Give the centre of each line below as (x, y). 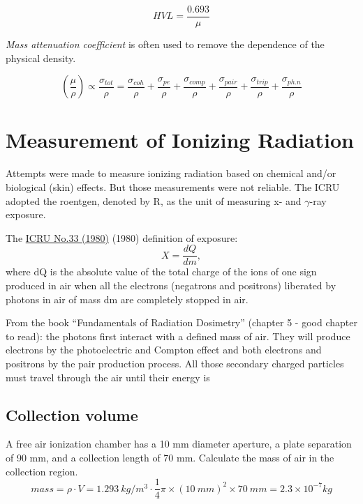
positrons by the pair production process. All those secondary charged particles (175, 363)
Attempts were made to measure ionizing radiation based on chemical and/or (171, 173)
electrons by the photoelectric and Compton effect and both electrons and (164, 350)
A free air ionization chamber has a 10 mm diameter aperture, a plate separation (179, 444)
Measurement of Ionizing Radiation (180, 140)
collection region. (42, 471)
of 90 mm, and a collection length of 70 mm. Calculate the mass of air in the (170, 457)
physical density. (41, 58)
